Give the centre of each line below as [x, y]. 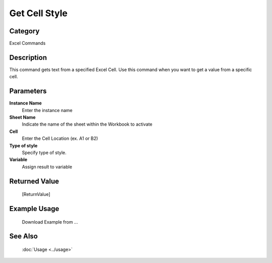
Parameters [28, 91]
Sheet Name [22, 117]
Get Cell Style [39, 13]
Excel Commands [27, 43]
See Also [23, 236]
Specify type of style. [44, 152]
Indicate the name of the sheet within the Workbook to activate [87, 124]
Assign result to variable [47, 167]
